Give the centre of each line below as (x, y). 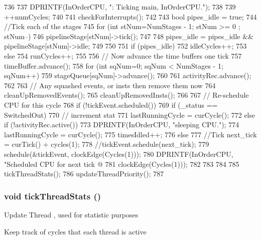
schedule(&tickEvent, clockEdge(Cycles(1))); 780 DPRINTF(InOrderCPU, (119, 154)
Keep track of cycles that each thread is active (75, 231)
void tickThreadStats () (53, 196)
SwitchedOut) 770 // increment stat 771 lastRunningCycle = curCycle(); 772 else (130, 114)
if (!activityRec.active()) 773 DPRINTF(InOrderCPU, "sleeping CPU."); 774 (122, 125)
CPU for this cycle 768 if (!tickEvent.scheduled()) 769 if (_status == (111, 104)
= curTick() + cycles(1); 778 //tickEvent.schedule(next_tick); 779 (107, 144)
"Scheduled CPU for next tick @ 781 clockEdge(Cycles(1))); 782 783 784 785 (122, 164)
